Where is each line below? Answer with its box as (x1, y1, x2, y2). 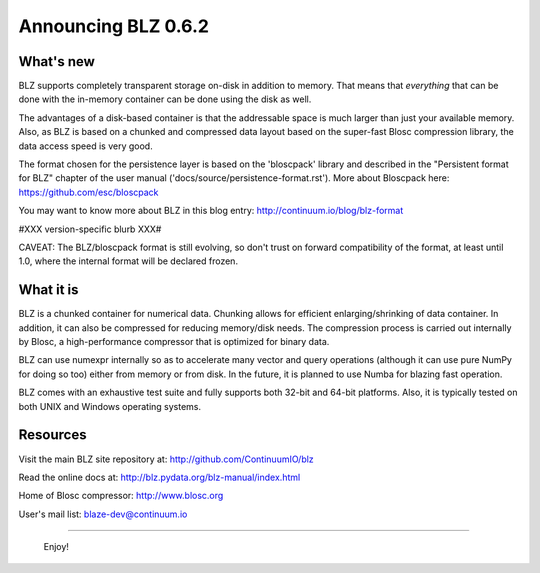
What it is (18, 281, 79, 299)
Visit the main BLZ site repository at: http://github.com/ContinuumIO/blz (18, 453, 314, 465)
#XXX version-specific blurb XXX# (18, 223, 162, 235)
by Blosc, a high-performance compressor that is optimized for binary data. (18, 336, 330, 348)
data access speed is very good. (18, 140, 154, 152)
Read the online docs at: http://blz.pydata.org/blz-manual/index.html (18, 471, 301, 483)
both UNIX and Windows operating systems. (18, 400, 202, 412)
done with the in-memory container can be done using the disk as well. (18, 93, 312, 105)
